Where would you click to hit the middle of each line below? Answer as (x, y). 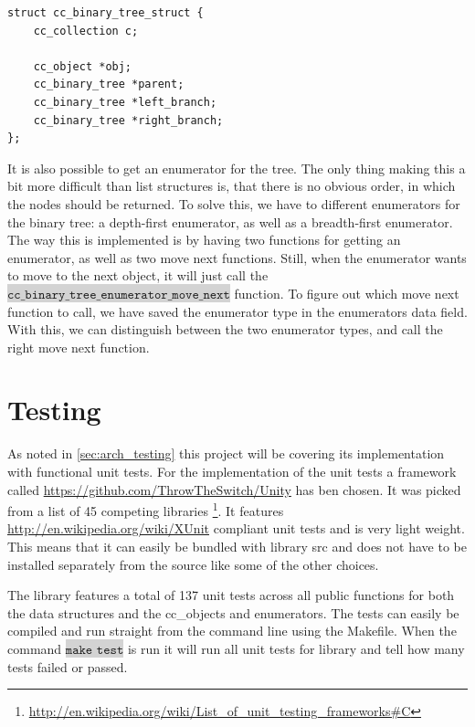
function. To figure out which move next (347, 293)
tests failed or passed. (68, 666)
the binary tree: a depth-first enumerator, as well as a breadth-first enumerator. (230, 221)
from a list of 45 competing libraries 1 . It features (146, 509)
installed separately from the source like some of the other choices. (193, 564)
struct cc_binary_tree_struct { (106, 13)
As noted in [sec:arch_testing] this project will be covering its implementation (226, 453)
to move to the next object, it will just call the (138, 275)
